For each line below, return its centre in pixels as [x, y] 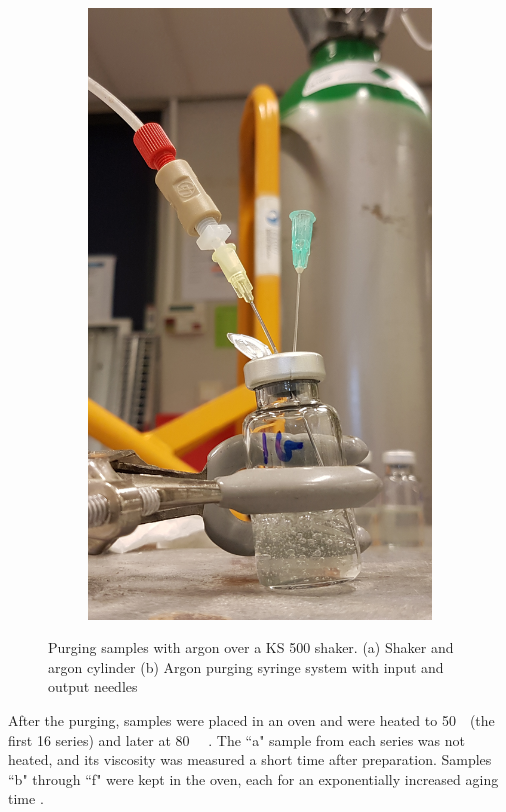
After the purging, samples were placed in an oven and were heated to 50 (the [251, 719]
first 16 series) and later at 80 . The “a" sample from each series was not [236, 739]
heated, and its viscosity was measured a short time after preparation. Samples [250, 759]
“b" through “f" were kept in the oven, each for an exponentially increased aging [253, 778]
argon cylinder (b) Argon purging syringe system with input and [246, 666]
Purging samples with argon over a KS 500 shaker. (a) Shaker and [251, 647]
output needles [93, 686]
